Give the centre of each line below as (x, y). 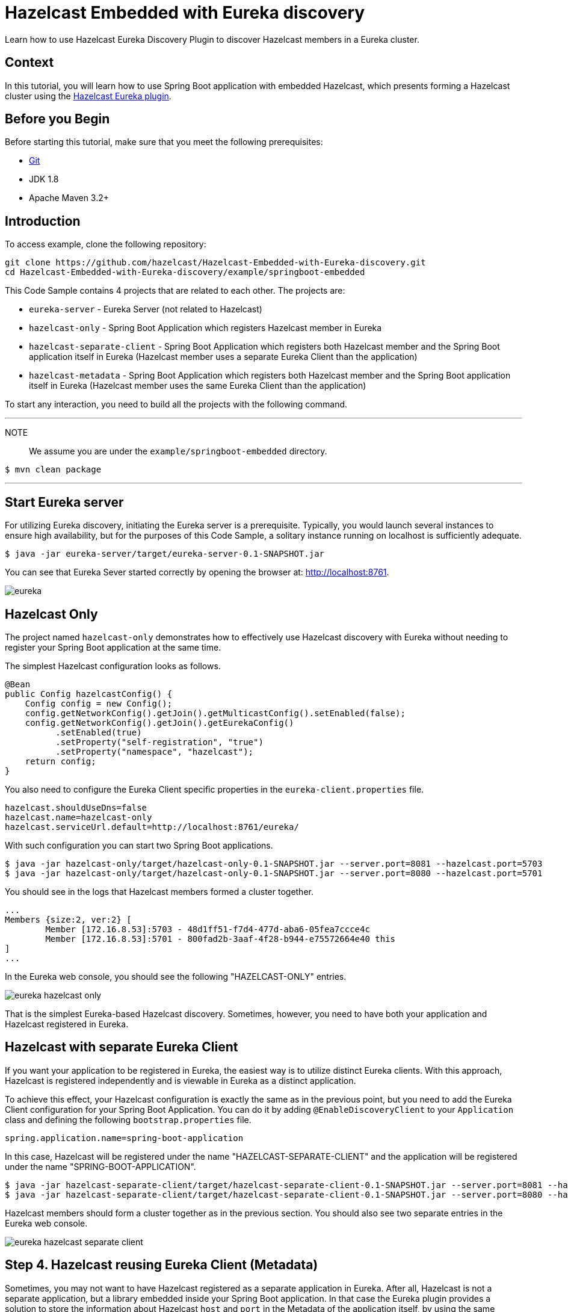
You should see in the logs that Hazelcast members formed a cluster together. (159, 891)
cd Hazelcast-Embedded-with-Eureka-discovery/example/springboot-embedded (185, 272)
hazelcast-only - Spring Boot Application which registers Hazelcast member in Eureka (205, 328)
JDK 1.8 (44, 179)
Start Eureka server (64, 502)
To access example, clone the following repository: (106, 244)
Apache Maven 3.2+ (69, 198)
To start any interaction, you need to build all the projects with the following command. (176, 404)
